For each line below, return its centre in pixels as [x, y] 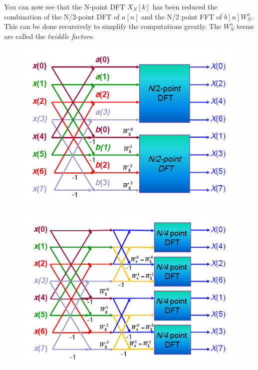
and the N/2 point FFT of [182, 16]
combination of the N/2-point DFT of [62, 16]
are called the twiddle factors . [49, 36]
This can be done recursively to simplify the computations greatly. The [113, 26]
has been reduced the [185, 6]
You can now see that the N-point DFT [65, 6]
